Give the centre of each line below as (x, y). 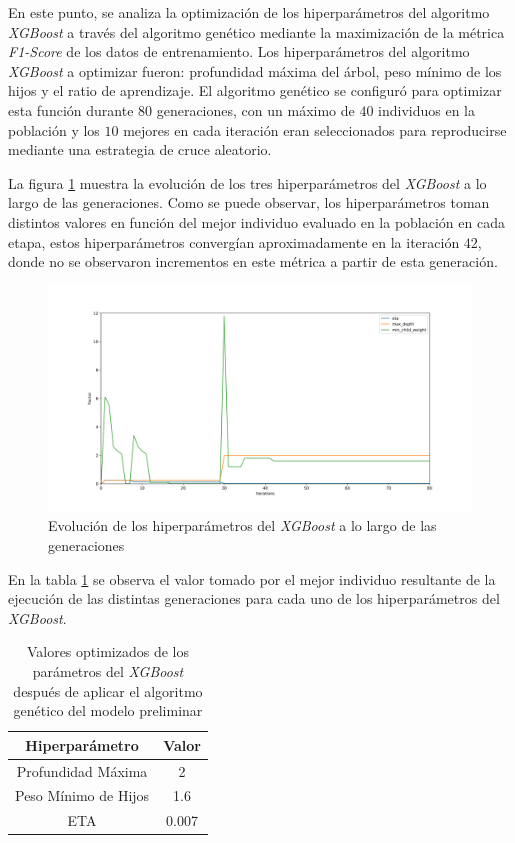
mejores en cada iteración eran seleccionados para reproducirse (315, 129)
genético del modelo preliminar (108, 710)
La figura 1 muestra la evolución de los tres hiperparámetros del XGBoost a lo (247, 182)
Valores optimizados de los (107, 651)
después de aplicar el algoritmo (108, 690)
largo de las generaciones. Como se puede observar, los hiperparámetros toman (249, 202)
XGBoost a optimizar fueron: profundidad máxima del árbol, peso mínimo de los (255, 70)
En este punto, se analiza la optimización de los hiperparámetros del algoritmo (249, 12)
